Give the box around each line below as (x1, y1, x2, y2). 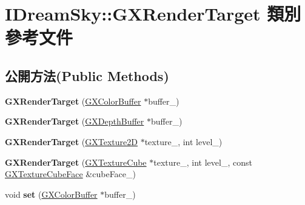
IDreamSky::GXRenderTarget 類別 (5, 1, 301, 26)
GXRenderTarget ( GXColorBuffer (5, 94, 141, 107)
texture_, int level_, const (153, 155, 252, 168)
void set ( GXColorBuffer (5, 187, 98, 200)
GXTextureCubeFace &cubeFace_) (5, 168, 136, 180)
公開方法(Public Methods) (5, 66, 169, 85)
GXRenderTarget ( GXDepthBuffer (5, 115, 144, 128)
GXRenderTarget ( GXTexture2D (5, 135, 138, 148)
